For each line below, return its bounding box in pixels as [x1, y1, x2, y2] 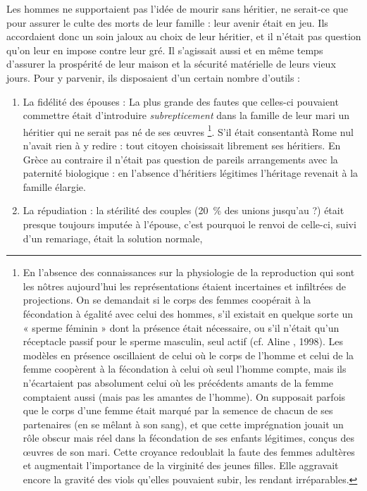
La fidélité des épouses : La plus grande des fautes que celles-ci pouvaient [23, 94, 339, 108]
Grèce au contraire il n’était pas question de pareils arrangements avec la [23, 151, 338, 166]
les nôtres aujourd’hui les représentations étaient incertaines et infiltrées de [23, 278, 346, 293]
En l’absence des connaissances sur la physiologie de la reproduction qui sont [23, 265, 355, 280]
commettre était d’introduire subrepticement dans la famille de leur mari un [23, 108, 350, 123]
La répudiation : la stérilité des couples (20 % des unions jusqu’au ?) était [23, 203, 344, 218]
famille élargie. [23, 179, 86, 194]
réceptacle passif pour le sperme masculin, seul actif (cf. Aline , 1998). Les [23, 334, 343, 349]
